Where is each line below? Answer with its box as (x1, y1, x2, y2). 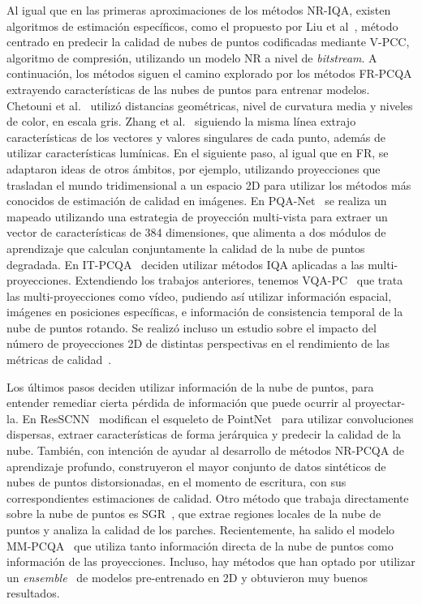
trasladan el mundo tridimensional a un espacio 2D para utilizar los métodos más (6, 176, 411, 193)
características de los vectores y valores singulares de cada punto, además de (6, 128, 386, 145)
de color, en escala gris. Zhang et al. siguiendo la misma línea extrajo (6, 113, 356, 130)
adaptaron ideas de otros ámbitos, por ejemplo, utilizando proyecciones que (6, 160, 381, 177)
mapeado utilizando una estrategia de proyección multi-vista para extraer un (6, 208, 388, 225)
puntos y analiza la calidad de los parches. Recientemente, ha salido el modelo (6, 521, 395, 538)
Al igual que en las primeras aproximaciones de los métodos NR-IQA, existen (6, 2, 391, 18)
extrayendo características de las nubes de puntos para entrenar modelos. (6, 80, 370, 97)
